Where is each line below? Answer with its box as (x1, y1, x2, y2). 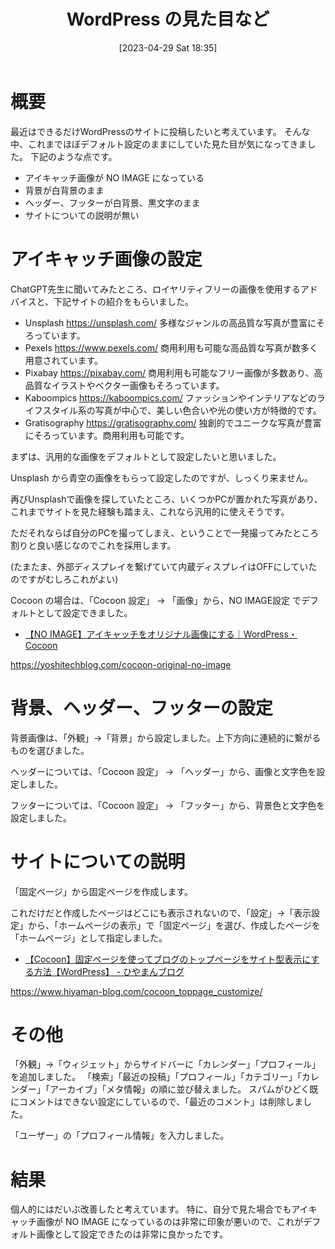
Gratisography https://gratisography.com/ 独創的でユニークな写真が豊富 (24, 416, 322, 429)
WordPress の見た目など (66, 8, 270, 31)
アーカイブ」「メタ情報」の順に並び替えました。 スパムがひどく (49, 1083, 310, 1095)
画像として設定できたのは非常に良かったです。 (36, 1228, 229, 1240)
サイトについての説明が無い (24, 209, 140, 221)
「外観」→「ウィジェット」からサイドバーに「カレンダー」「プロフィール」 (10, 1058, 322, 1070)
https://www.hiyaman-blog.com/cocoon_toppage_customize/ (10, 985, 263, 997)
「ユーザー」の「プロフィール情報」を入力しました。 (10, 1130, 230, 1142)
